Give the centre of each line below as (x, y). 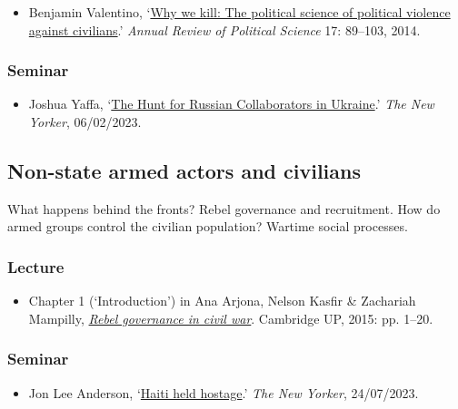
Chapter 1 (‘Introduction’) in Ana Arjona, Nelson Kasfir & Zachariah (222, 301)
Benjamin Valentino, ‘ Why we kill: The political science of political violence (239, 12)
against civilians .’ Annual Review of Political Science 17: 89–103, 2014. (224, 29)
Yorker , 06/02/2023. (85, 122)
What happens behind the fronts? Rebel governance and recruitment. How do (224, 208)
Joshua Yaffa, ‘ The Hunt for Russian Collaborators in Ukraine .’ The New (231, 104)
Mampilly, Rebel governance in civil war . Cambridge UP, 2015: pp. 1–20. (231, 318)
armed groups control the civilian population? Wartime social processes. (208, 226)
